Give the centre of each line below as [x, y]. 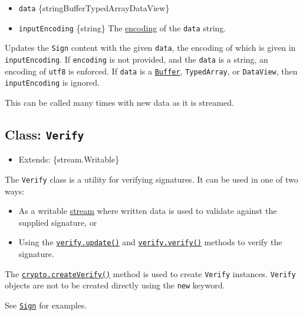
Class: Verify [45, 134]
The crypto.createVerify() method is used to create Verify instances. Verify [150, 273]
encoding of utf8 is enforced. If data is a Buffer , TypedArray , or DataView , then [151, 71]
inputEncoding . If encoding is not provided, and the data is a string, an [136, 59]
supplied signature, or [58, 222]
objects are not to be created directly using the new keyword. [115, 285]
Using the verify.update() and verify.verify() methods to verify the [150, 242]
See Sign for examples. [46, 305]
